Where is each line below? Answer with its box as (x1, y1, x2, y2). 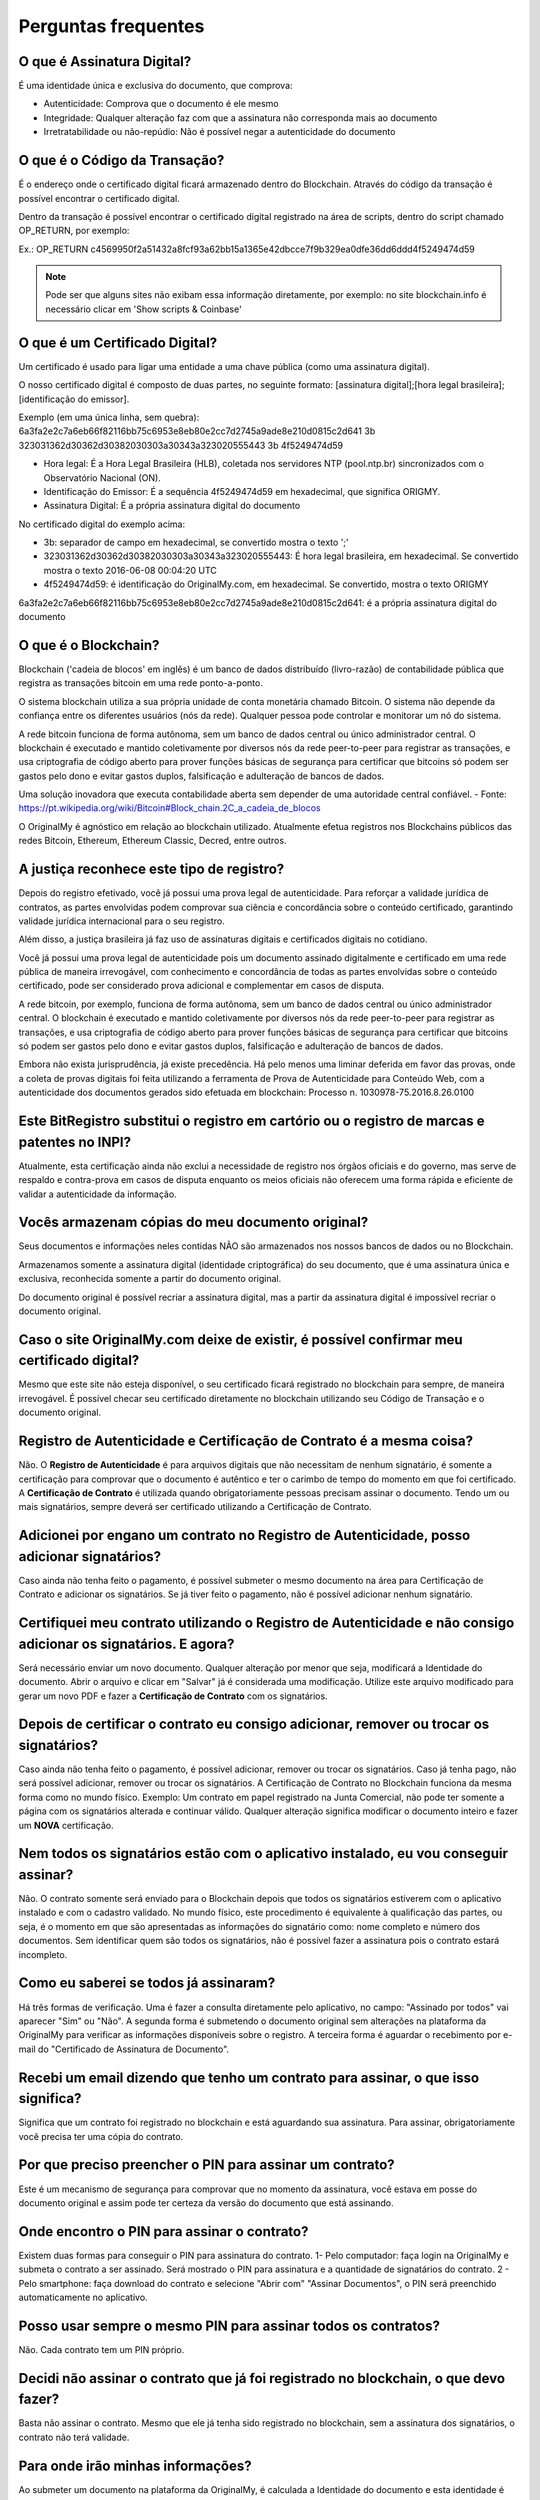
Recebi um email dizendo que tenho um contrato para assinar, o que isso (18, 2069, 480, 2086)
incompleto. (18, 1948, 68, 1960)
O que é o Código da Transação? (18, 152, 225, 169)
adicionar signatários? (18, 1548, 162, 1565)
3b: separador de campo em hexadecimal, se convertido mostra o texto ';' (43, 536, 349, 549)
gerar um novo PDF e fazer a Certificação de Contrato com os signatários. (18, 1690, 329, 1702)
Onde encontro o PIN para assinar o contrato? (18, 2223, 309, 2240)
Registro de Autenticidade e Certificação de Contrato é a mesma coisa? (18, 1433, 474, 1450)
